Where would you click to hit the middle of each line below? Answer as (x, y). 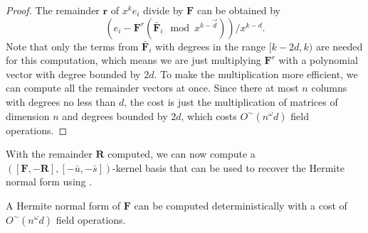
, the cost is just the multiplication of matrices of (231, 101)
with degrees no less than (61, 101)
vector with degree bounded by (73, 74)
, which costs (209, 115)
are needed (339, 46)
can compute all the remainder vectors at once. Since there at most (152, 88)
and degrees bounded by (115, 115)
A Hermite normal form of (63, 205)
